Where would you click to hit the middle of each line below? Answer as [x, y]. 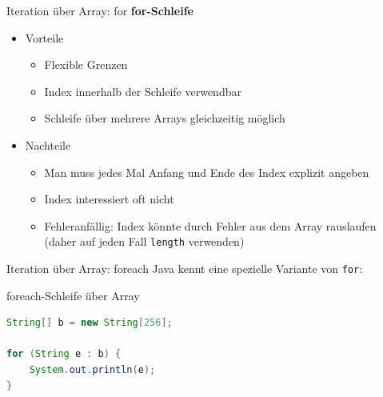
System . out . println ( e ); [92, 370]
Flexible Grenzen [86, 64]
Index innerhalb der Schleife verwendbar [143, 91]
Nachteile [48, 144]
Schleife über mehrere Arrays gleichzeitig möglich [165, 118]
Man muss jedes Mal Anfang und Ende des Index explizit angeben [207, 172]
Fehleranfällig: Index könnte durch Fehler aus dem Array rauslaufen [210, 225]
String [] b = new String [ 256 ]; [90, 323]
